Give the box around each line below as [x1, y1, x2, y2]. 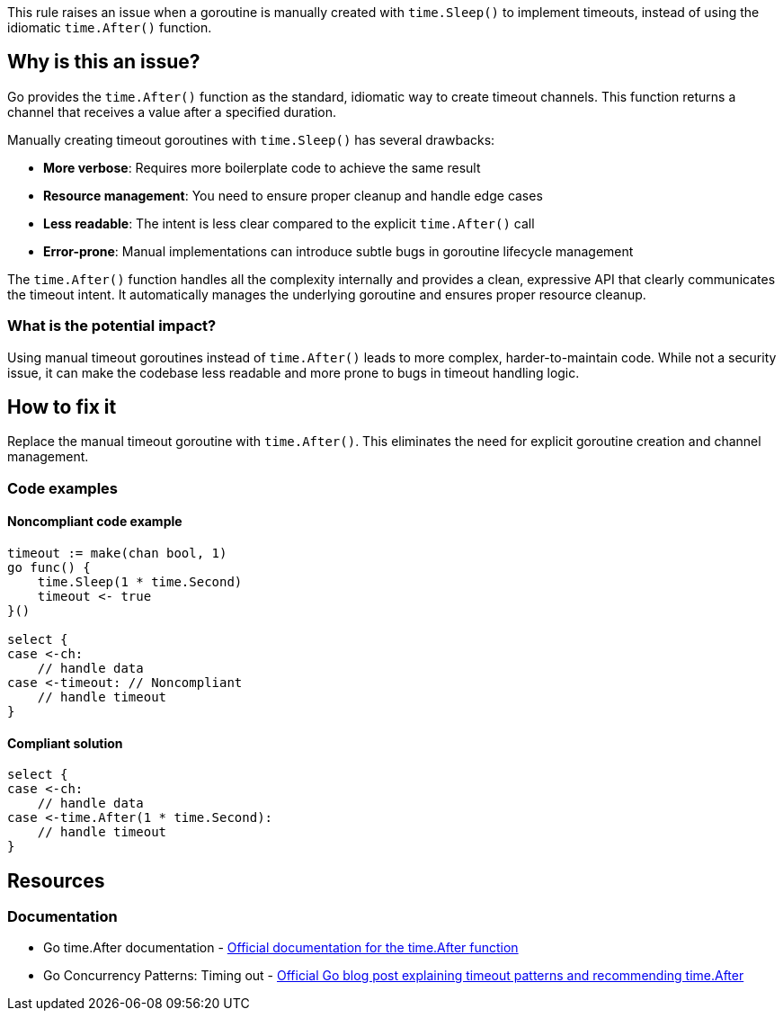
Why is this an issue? [7, 50, 200, 74]
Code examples [7, 478, 119, 497]
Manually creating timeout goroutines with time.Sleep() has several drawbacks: [7, 131, 495, 147]
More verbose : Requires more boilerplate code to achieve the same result [43, 159, 481, 175]
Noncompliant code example [7, 513, 182, 530]
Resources [7, 869, 105, 892]
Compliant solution [7, 735, 123, 751]
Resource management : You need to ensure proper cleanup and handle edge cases [43, 187, 543, 203]
